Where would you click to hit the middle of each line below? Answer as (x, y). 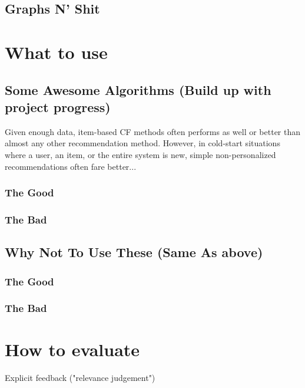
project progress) (58, 106)
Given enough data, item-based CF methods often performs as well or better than (153, 131)
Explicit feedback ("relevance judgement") (80, 378)
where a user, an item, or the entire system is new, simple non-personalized (140, 154)
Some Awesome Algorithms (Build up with (138, 89)
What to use (56, 52)
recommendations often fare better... (71, 166)
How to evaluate (72, 349)
